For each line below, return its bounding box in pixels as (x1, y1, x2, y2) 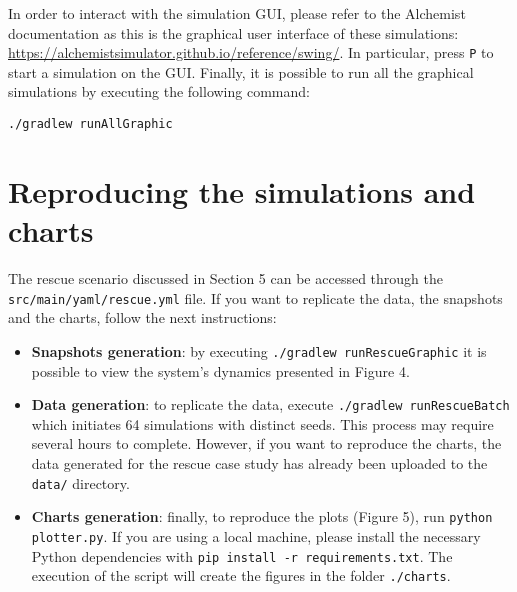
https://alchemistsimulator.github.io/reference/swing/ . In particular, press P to (8, 42, 494, 63)
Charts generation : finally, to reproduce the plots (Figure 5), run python (31, 506, 493, 527)
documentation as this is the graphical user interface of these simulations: (8, 22, 459, 43)
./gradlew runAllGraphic (8, 117, 173, 132)
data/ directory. (31, 472, 130, 493)
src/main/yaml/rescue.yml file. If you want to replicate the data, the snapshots (8, 287, 503, 308)
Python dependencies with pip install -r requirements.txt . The (31, 545, 453, 566)
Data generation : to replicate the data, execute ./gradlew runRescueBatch (31, 394, 510, 415)
